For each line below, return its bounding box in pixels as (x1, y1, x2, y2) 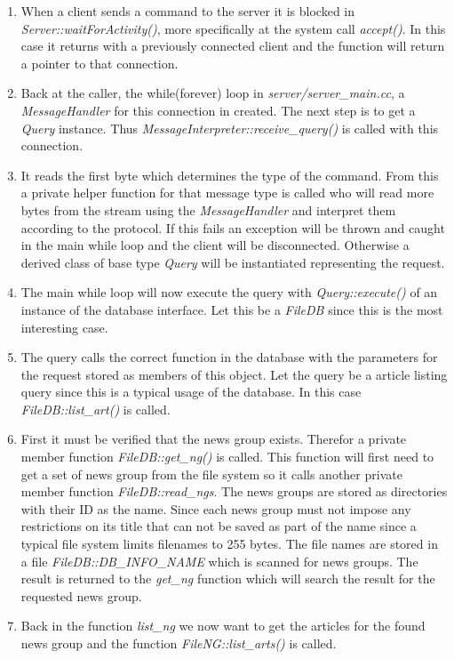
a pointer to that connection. (20, 53, 179, 72)
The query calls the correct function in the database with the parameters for (20, 348, 438, 366)
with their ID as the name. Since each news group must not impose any (20, 499, 411, 518)
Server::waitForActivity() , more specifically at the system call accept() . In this (20, 19, 446, 37)
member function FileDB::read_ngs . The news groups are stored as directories (20, 482, 448, 501)
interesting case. (20, 317, 108, 336)
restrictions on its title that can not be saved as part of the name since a (20, 517, 417, 535)
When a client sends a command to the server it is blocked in (20, 2, 355, 20)
